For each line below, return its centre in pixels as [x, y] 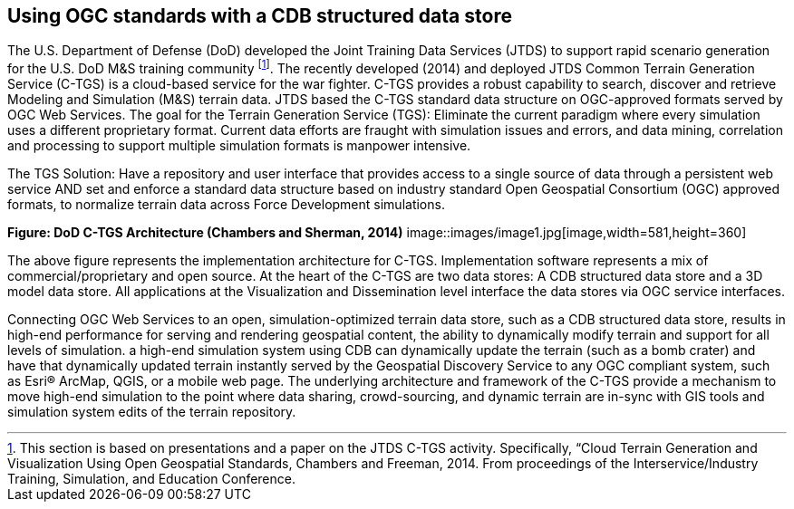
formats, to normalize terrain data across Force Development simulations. [226, 205]
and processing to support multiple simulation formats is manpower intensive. [239, 146]
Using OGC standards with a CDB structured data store [260, 16]
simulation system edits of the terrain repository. [152, 412]
